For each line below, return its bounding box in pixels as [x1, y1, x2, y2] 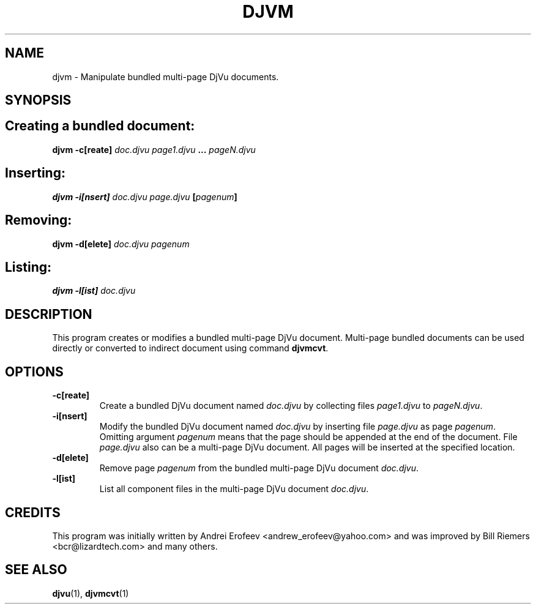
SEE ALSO [5, 562, 67, 578]
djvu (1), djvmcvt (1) [52, 588, 129, 599]
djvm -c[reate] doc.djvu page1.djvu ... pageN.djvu [52, 144, 256, 155]
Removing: [5, 212, 72, 228]
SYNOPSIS [5, 92, 72, 108]
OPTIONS [5, 364, 64, 379]
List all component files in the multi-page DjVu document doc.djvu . [99, 484, 369, 495]
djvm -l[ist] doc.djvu [52, 285, 136, 296]
